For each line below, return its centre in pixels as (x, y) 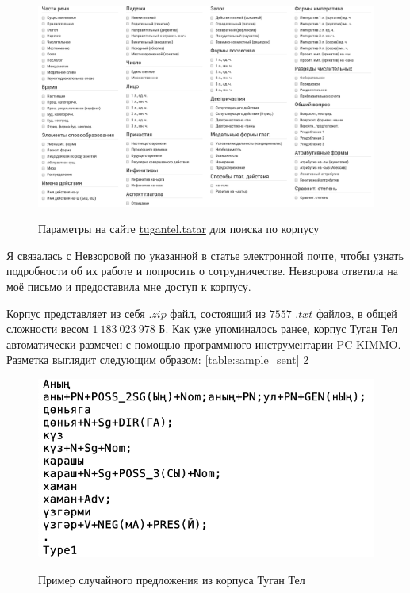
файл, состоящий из (218, 313)
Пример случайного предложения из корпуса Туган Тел (172, 579)
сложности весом (48, 329)
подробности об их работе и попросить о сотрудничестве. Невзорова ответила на (202, 271)
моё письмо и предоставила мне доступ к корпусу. (129, 286)
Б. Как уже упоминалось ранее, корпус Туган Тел (278, 329)
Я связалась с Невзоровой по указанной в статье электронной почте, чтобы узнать (205, 255)
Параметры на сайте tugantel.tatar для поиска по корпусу (179, 229)
